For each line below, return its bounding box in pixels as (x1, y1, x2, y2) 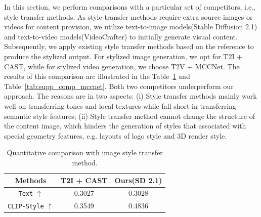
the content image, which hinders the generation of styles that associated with (4, 120, 246, 131)
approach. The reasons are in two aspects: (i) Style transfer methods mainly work (4, 91, 257, 101)
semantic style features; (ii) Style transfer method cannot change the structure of (4, 110, 255, 121)
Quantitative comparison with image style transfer (7, 147, 163, 158)
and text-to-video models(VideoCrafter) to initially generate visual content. (4, 31, 238, 41)
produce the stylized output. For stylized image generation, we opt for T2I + (4, 51, 243, 61)
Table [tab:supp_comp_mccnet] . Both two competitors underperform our (4, 80, 234, 91)
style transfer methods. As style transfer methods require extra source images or (4, 11, 253, 22)
